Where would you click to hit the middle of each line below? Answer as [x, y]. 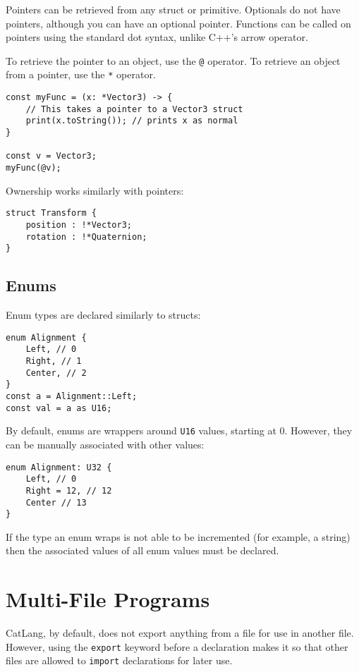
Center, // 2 [56, 373]
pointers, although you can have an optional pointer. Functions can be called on [178, 23]
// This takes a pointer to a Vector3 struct [134, 109]
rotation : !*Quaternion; [86, 237]
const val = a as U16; [59, 408]
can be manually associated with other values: [105, 444]
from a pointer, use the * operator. [81, 74]
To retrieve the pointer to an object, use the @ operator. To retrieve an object [173, 60]
